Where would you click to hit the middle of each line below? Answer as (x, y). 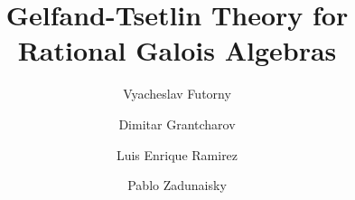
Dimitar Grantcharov (177, 124)
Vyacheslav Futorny (177, 94)
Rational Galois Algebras (177, 50)
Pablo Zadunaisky (177, 185)
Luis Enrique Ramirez (177, 154)
